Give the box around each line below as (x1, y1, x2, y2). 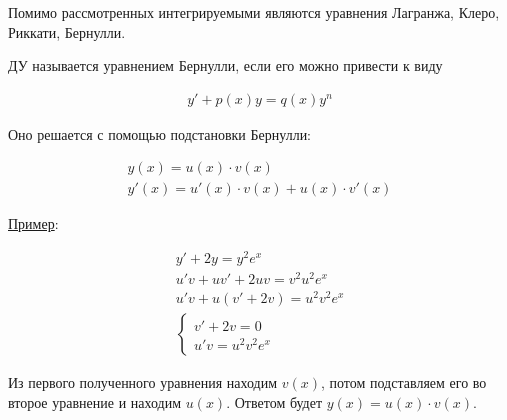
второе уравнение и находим (8, 392, 182, 413)
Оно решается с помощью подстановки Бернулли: (8, 123, 312, 144)
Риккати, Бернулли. (8, 21, 126, 42)
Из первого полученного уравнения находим (8, 372, 278, 393)
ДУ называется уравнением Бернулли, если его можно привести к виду (8, 55, 443, 76)
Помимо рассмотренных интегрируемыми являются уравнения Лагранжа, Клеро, (8, 2, 500, 22)
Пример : (8, 213, 59, 234)
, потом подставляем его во (320, 372, 487, 393)
